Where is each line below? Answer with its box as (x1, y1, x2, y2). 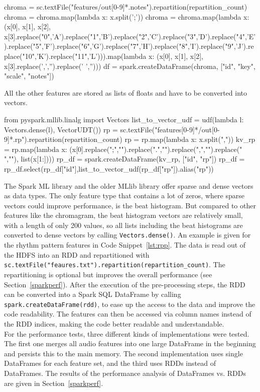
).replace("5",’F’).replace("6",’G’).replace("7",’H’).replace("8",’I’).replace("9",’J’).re (4, 41, 254, 51)
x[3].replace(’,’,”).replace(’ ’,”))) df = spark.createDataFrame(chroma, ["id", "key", (4, 60, 255, 71)
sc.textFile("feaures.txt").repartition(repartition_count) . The (4, 259, 225, 270)
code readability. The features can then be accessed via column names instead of (4, 308, 251, 319)
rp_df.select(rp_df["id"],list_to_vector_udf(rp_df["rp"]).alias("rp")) (4, 163, 214, 174)
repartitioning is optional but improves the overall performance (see (4, 269, 212, 279)
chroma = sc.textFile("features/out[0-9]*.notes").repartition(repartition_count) (4, 2, 247, 12)
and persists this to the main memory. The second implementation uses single (4, 348, 243, 358)
